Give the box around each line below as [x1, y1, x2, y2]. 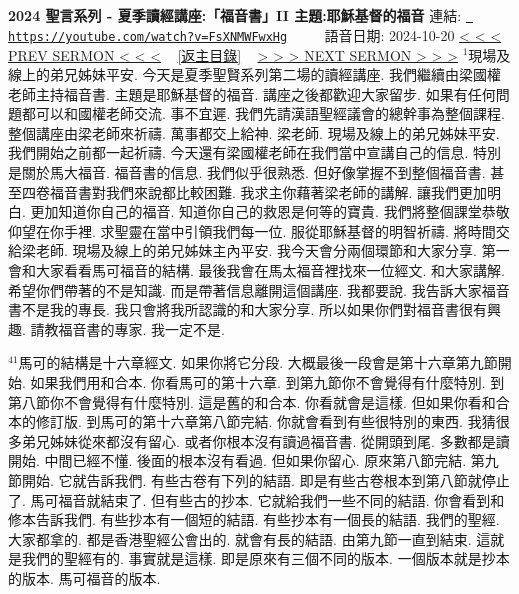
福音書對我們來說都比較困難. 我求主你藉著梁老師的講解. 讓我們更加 [49, 181, 488, 202]
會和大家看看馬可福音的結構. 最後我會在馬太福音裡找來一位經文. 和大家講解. [8, 260, 505, 281]
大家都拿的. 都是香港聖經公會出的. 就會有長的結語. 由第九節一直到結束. [8, 528, 472, 549]
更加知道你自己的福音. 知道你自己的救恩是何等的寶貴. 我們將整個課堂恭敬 [30, 201, 510, 222]
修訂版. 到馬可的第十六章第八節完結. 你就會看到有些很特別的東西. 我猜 [35, 411, 496, 432]
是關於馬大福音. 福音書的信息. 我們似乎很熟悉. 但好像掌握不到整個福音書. [8, 162, 486, 183]
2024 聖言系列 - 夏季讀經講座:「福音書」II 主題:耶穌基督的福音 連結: [8, 5, 462, 26]
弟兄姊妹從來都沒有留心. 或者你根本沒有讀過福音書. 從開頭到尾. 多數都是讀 [21, 430, 510, 451]
